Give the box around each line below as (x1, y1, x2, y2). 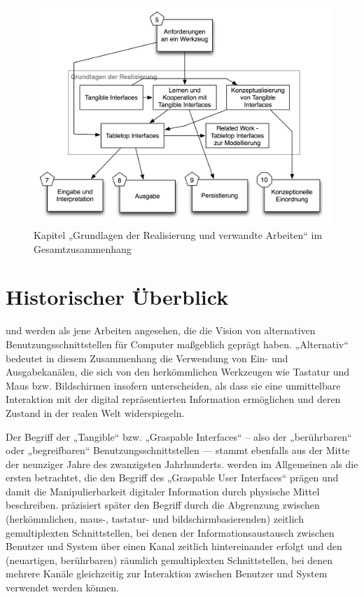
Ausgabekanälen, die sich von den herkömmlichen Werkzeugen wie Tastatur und (6, 364, 350, 379)
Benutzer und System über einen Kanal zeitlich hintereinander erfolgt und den (6, 539, 342, 554)
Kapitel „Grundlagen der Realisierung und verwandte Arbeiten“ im (34, 228, 323, 242)
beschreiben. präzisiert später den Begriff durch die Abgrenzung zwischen (6, 497, 320, 512)
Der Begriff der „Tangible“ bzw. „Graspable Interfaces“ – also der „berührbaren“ (6, 429, 352, 444)
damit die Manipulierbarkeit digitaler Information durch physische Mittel (6, 483, 320, 498)
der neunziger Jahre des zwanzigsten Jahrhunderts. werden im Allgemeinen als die (6, 456, 358, 471)
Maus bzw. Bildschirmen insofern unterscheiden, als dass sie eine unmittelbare (6, 378, 341, 392)
